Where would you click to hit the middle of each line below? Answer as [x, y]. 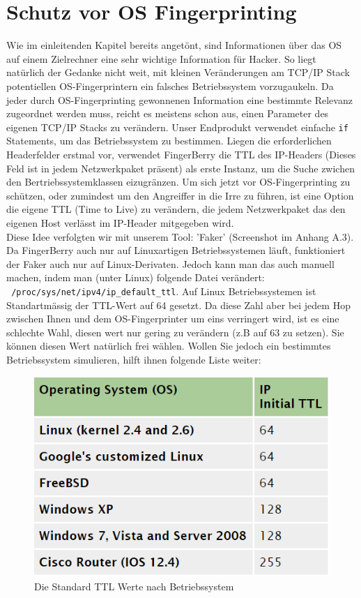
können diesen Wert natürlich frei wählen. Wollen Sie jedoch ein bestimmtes [169, 346]
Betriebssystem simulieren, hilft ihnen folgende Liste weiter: [134, 359]
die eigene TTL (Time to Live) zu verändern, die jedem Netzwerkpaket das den [176, 209]
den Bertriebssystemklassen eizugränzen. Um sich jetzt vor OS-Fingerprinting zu [178, 182]
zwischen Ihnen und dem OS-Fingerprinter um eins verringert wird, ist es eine [173, 319]
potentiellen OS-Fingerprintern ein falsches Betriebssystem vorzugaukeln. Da [170, 85]
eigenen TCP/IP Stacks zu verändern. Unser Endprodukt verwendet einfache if [177, 127]
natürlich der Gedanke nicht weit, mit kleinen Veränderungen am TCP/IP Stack [178, 72]
